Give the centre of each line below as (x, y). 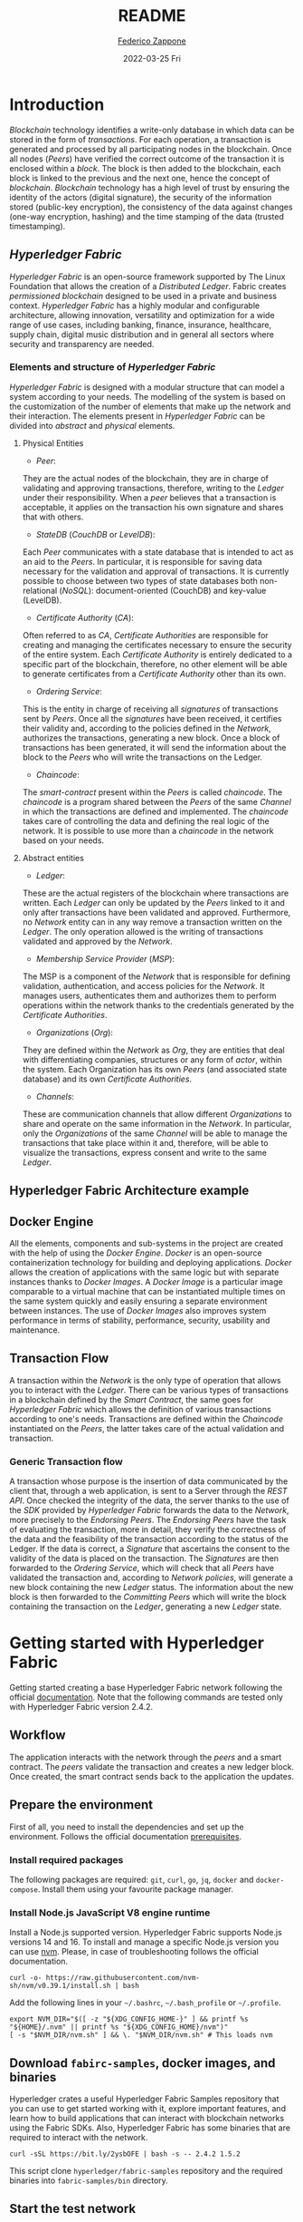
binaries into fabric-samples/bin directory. (89, 2180)
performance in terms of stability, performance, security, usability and (140, 1320)
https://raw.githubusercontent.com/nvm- (123, 1978)
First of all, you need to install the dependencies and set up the (127, 1827)
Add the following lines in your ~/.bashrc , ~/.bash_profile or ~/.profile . (146, 2003)
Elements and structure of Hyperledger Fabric (113, 367)
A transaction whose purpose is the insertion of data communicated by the (149, 1481)
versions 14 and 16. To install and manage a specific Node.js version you (144, 1942)
